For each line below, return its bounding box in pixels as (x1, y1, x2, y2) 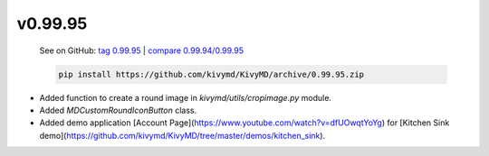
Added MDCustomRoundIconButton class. (39, 105, 197, 115)
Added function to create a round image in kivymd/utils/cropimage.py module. (39, 92, 332, 103)
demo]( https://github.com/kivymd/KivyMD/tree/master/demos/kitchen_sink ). (39, 130, 326, 141)
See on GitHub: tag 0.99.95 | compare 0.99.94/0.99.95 (39, 45, 244, 56)
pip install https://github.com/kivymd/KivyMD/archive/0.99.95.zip (58, 69, 365, 79)
